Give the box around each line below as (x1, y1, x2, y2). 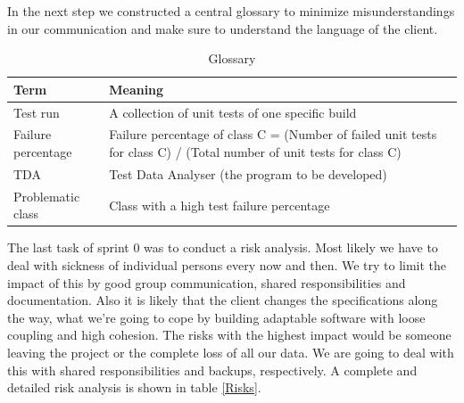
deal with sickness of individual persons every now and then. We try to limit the (7, 256, 447, 275)
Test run (13, 103, 60, 121)
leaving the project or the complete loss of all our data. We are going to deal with (7, 343, 454, 361)
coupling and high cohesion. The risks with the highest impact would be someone (7, 325, 452, 344)
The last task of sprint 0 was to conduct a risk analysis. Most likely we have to (7, 238, 438, 257)
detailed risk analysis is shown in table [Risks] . (7, 378, 261, 397)
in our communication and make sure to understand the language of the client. (7, 19, 438, 37)
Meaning (109, 79, 164, 98)
